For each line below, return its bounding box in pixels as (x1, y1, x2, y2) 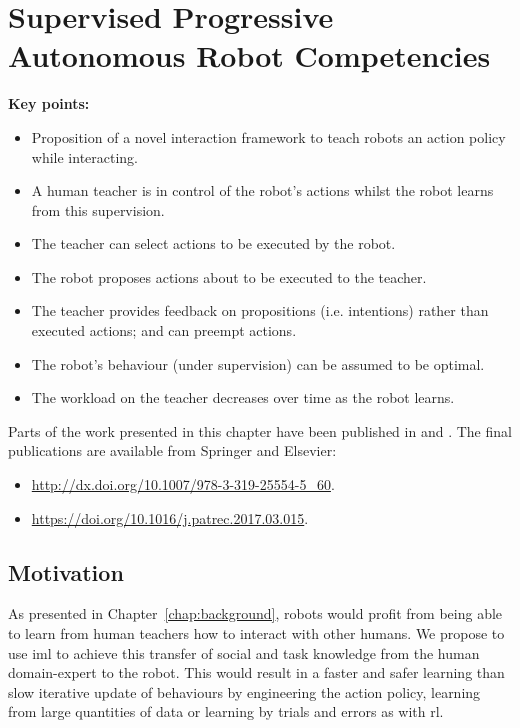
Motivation (8, 556, 124, 587)
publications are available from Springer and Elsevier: (8, 440, 337, 461)
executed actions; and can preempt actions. (31, 320, 297, 341)
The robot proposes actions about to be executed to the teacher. (31, 266, 427, 287)
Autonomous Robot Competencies (8, 35, 491, 76)
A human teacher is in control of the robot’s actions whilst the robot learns (31, 180, 494, 201)
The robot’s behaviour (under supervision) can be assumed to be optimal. (31, 353, 485, 374)
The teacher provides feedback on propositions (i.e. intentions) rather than (31, 300, 489, 321)
